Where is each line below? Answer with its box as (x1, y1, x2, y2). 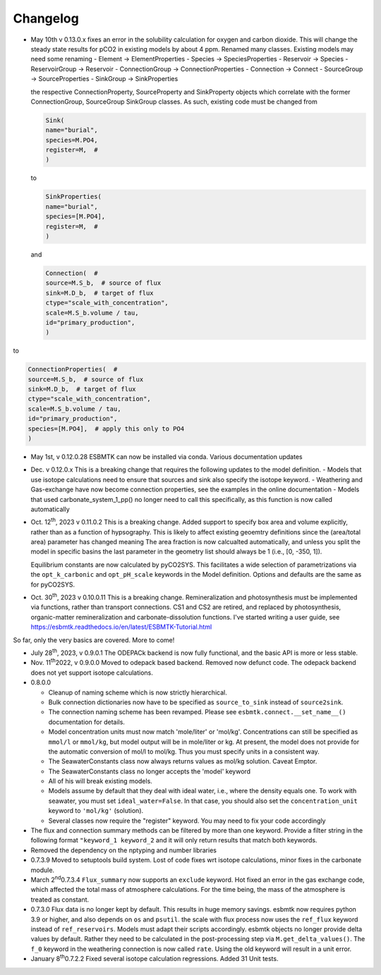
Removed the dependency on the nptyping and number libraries (30, 846, 217, 854)
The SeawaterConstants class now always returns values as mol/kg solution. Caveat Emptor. (48, 757, 317, 766)
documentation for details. (48, 718, 125, 726)
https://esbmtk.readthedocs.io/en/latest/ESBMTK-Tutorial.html (30, 623, 212, 631)
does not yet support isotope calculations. (30, 668, 153, 677)
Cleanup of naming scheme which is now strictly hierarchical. (48, 688, 227, 697)
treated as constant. (30, 895, 90, 904)
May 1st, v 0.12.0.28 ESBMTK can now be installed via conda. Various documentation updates (30, 452, 303, 461)
